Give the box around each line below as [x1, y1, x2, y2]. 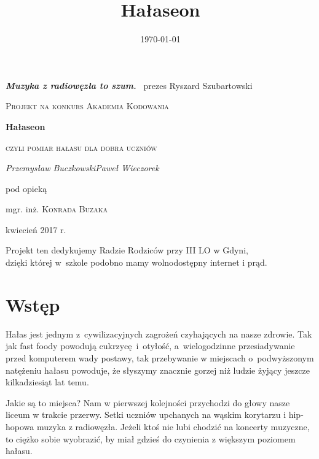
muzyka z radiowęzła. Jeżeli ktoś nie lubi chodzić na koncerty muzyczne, [36, 420, 310, 433]
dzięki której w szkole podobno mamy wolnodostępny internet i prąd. [6, 256, 267, 269]
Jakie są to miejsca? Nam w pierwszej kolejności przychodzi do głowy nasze [6, 396, 290, 409]
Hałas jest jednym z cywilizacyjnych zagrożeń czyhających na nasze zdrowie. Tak [6, 327, 312, 340]
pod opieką [6, 182, 47, 195]
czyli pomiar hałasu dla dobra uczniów [6, 141, 157, 153]
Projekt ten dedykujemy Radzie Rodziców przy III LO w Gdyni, [6, 244, 248, 256]
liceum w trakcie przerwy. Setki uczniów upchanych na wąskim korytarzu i [6, 408, 286, 421]
